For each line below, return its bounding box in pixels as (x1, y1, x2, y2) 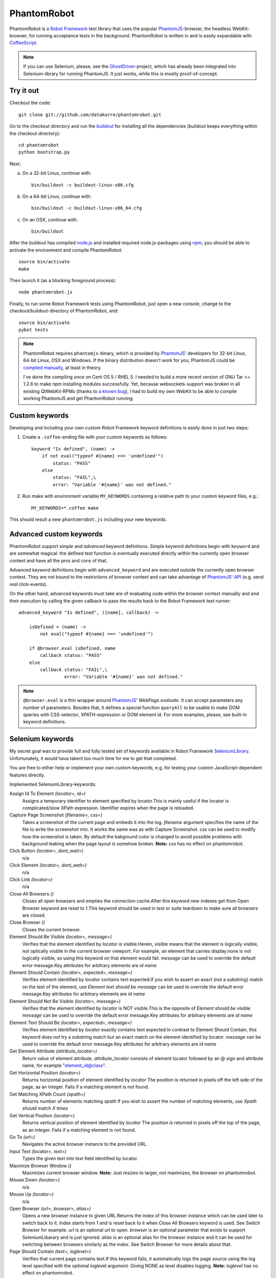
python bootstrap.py (18, 149, 70, 155)
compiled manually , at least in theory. (23, 364, 102, 371)
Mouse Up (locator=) (9, 1191, 54, 1197)
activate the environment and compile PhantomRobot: (9, 247, 123, 253)
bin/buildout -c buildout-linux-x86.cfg (31, 182, 134, 188)
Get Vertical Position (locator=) (9, 1112, 75, 1119)
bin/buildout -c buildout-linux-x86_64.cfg (31, 205, 142, 211)
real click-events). (9, 581, 48, 587)
